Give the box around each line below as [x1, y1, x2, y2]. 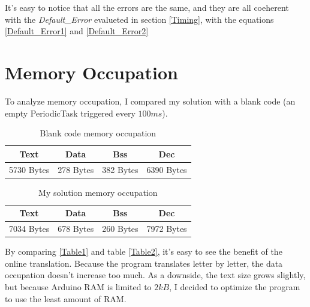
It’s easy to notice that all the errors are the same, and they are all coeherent [5, 1, 289, 13]
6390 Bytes [146, 163, 187, 175]
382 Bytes [102, 163, 139, 175]
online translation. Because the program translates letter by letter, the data [5, 257, 283, 269]
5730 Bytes [9, 163, 50, 175]
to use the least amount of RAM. [5, 292, 127, 305]
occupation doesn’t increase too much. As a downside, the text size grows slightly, [5, 269, 306, 281]
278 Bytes [58, 163, 94, 175]
